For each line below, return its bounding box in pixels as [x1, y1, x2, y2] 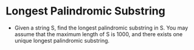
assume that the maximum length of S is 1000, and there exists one [14, 30, 183, 37]
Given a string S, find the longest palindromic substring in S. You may [14, 24, 189, 31]
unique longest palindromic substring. [14, 37, 110, 44]
